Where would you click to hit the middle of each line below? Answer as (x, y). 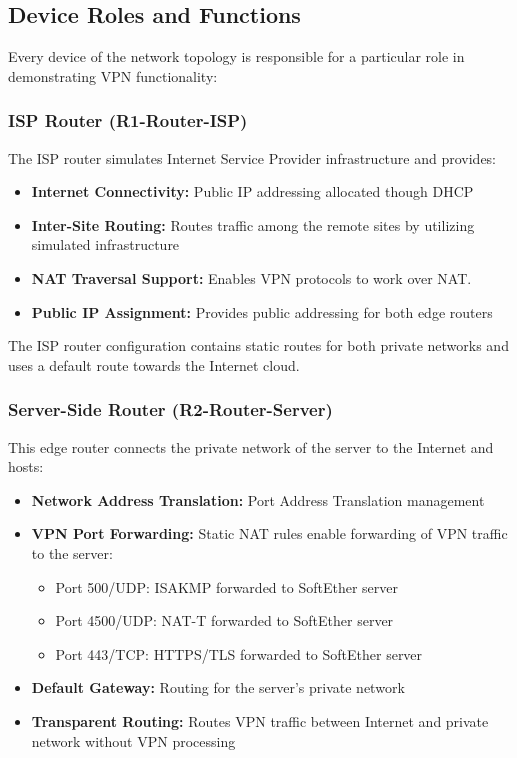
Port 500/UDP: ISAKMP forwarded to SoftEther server (226, 586)
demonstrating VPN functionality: (113, 75)
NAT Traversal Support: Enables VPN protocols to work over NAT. (251, 277)
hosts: (26, 466)
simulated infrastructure (105, 244)
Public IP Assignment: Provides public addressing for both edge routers (262, 311)
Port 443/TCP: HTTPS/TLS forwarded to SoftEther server (239, 653)
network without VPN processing (133, 740)
